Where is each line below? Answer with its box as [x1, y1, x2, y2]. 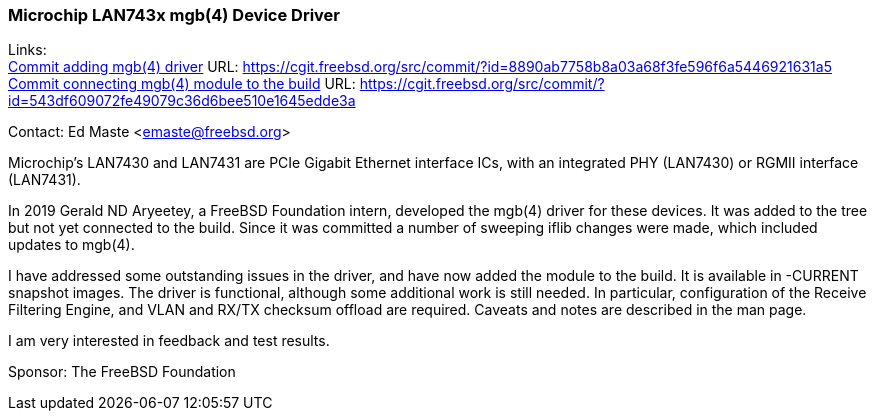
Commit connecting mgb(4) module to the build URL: [8, 75, 356, 93]
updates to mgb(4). [8, 236, 135, 254]
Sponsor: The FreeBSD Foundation [8, 363, 236, 381]
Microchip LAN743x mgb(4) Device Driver [8, 5, 341, 25]
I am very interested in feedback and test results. [8, 332, 330, 350]
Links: [8, 41, 47, 59]
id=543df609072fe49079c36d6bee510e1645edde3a [8, 92, 356, 110]
